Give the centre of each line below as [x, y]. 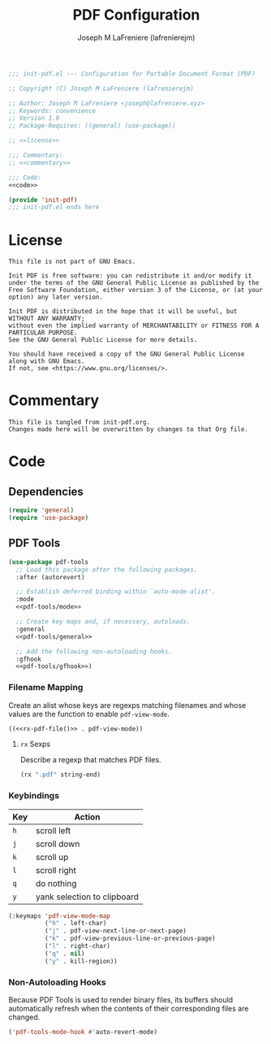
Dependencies [46, 491]
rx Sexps [35, 744]
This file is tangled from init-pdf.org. [80, 422]
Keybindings [34, 796]
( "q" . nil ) [65, 954]
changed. [24, 1017]
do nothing [56, 883]
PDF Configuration [136, 15]
